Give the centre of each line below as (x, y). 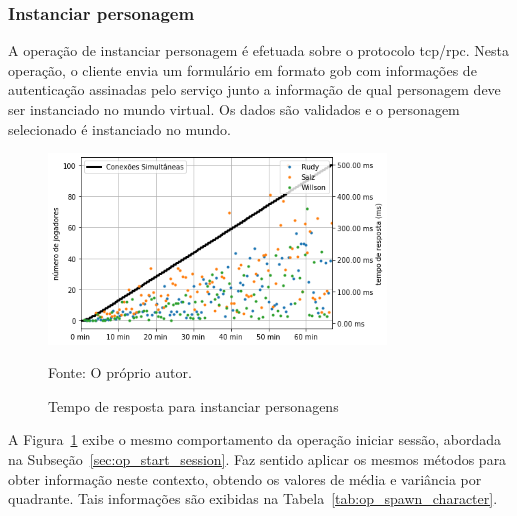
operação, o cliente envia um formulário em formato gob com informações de (242, 69)
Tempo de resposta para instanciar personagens (193, 405)
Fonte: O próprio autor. (120, 372)
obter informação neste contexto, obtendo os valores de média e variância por (245, 478)
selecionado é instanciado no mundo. (119, 128)
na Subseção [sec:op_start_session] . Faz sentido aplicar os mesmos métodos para (257, 459)
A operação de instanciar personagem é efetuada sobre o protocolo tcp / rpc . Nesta (259, 50)
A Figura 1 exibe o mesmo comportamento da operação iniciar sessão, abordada (255, 439)
